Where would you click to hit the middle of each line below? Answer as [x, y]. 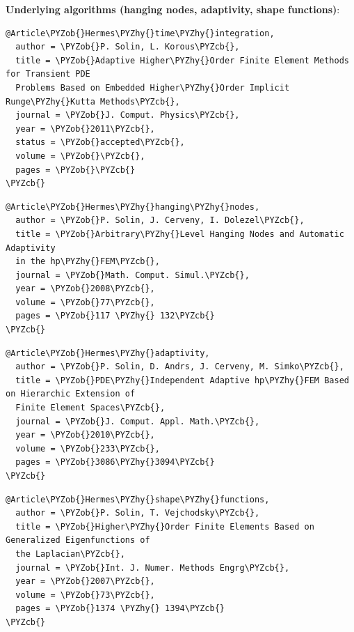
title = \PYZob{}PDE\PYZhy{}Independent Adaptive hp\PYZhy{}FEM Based [182, 380]
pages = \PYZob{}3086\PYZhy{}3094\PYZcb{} [115, 462]
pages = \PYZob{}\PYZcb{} [75, 170]
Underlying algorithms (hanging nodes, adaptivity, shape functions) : [173, 9]
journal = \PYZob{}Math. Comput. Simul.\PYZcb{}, [132, 275]
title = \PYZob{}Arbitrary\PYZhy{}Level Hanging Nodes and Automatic [180, 234]
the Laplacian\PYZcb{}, [70, 554]
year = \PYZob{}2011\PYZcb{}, [85, 129]
